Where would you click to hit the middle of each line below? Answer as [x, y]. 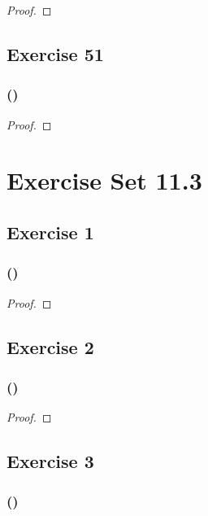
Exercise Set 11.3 [104, 180]
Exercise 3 [50, 461]
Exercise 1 [50, 232]
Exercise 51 [55, 53]
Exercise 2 [50, 346]
